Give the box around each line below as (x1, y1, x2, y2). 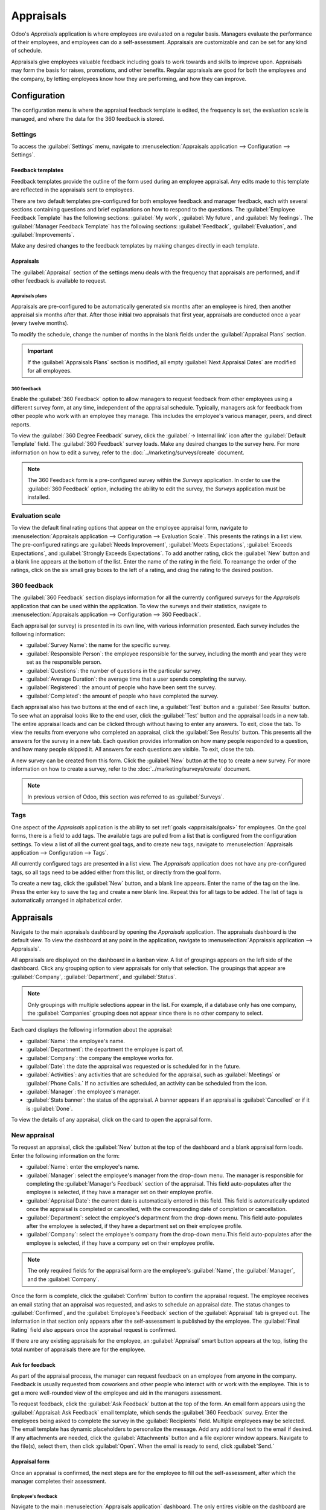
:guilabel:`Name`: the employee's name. (26, 1037, 125, 1044)
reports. (11, 420, 31, 428)
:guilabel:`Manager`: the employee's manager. (26, 1088, 141, 1096)
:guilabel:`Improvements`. (11, 231, 75, 239)
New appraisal (11, 1131, 54, 1140)
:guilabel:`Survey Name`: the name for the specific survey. (26, 641, 171, 649)
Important (27, 347, 54, 355)
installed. (27, 493, 51, 501)
